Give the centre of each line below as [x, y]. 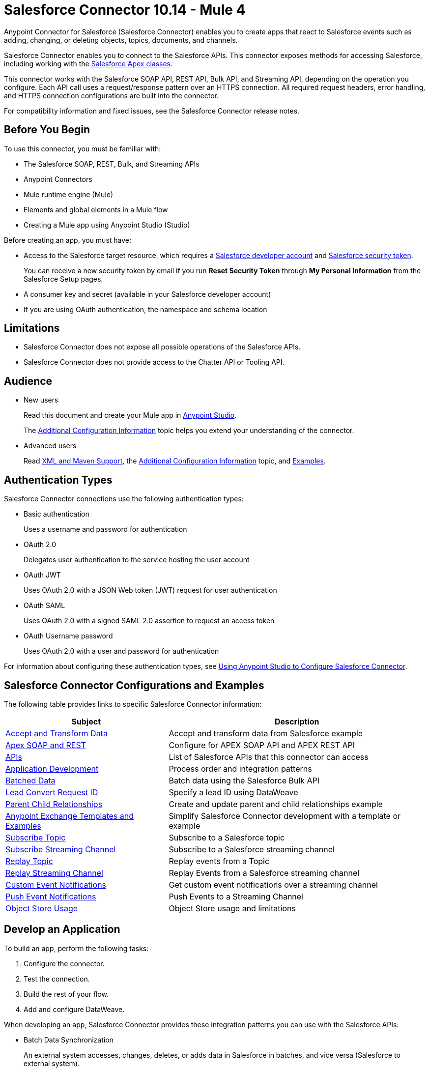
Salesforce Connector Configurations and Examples [134, 685]
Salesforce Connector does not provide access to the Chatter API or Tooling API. [154, 362]
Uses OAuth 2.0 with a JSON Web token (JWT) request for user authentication [150, 590]
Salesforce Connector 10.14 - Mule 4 [125, 10]
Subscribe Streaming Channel [61, 849]
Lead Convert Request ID [52, 792]
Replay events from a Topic [219, 861]
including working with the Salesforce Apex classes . [88, 63]
